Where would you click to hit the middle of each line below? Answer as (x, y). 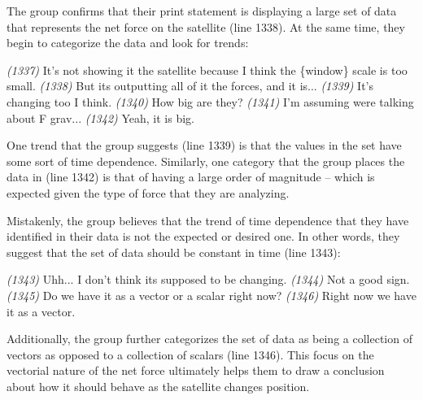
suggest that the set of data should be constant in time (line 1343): (174, 252)
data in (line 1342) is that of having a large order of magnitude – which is (191, 177)
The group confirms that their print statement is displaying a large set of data (202, 11)
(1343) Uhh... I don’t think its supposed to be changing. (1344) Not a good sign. (208, 279)
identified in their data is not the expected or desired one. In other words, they (203, 236)
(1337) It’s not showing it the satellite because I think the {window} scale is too (207, 70)
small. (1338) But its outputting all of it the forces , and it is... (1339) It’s (190, 86)
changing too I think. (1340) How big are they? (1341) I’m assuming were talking (210, 101)
